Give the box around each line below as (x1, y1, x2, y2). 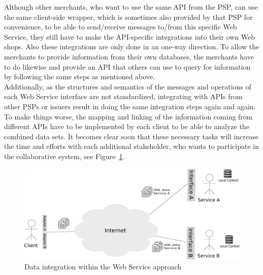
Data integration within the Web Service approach (24, 261, 182, 271)
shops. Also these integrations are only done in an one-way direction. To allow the (4, 41, 259, 52)
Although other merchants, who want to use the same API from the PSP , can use (4, 2, 258, 12)
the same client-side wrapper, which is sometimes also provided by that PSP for (4, 11, 253, 22)
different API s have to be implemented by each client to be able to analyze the (4, 121, 249, 132)
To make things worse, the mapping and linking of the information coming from (4, 111, 253, 121)
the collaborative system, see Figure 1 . (4, 150, 125, 161)
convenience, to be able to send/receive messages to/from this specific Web (4, 21, 237, 32)
